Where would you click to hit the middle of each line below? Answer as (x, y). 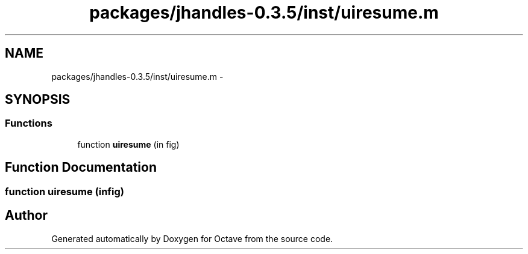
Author (26, 216)
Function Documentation (81, 168)
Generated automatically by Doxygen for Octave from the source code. (192, 238)
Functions (29, 123)
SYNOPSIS (38, 100)
